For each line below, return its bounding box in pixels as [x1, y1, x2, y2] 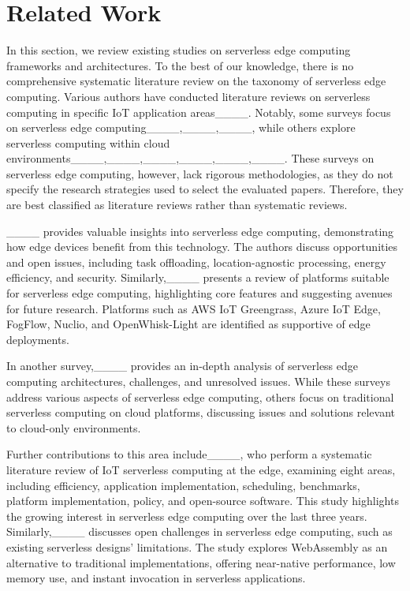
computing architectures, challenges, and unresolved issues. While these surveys [6, 373, 390, 389]
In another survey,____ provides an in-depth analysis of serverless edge [6, 357, 359, 374]
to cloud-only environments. [6, 419, 141, 436]
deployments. [6, 331, 69, 347]
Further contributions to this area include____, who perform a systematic [6, 446, 372, 462]
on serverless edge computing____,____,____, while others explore [6, 119, 356, 136]
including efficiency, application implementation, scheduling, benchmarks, [6, 477, 360, 493]
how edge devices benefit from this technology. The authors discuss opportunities [6, 238, 398, 255]
